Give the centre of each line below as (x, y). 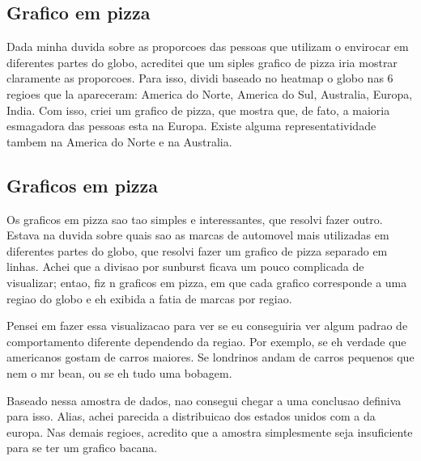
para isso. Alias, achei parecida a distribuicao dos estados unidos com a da (191, 416)
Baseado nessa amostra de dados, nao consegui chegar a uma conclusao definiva (204, 400)
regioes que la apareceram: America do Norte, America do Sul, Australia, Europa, (210, 93)
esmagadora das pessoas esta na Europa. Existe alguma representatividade (191, 126)
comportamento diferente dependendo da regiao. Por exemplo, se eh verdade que (206, 341)
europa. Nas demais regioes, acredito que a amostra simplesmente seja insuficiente (210, 431)
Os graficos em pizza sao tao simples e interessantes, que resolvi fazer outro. (195, 219)
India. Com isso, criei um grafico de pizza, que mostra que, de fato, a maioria (198, 110)
